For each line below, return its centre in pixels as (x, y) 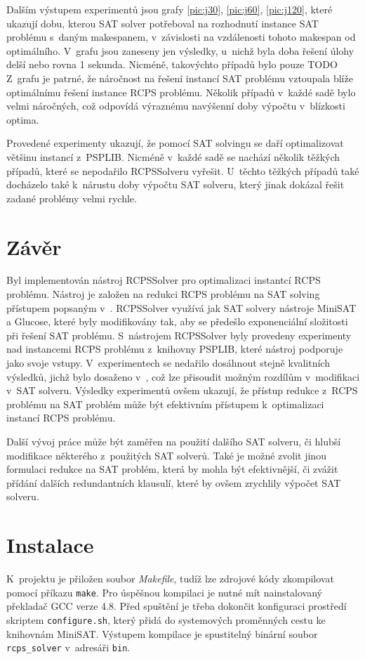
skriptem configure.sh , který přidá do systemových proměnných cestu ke (166, 619)
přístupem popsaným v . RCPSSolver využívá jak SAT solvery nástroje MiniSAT (181, 307)
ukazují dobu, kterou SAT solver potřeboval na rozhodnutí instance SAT (162, 23)
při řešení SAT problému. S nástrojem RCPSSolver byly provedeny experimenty (179, 335)
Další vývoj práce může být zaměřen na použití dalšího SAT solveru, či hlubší (174, 441)
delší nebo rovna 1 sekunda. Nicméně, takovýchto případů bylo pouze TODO (172, 64)
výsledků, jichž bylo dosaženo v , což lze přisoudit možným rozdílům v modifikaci (183, 376)
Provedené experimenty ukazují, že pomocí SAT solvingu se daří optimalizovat (175, 143)
